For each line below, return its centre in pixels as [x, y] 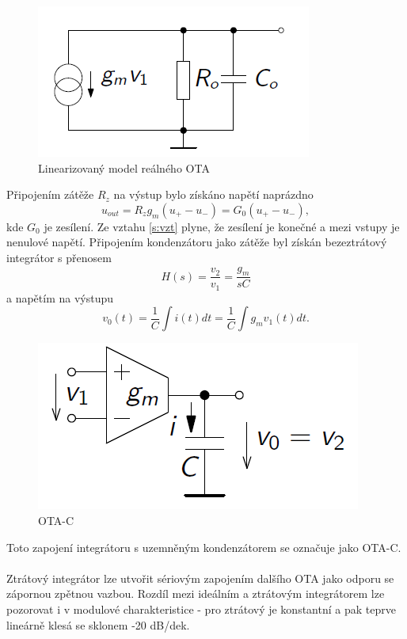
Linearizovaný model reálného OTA [124, 167]
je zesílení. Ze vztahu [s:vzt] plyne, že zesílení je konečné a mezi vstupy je [222, 226]
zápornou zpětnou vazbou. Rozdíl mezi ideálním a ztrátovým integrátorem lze [196, 593]
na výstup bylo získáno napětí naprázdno [213, 194]
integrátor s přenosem [59, 257]
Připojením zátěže [50, 194]
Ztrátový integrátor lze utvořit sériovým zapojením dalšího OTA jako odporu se [200, 578]
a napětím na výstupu [60, 297]
